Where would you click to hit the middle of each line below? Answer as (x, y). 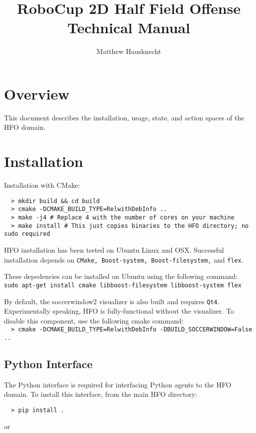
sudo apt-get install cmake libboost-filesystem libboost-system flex (123, 285)
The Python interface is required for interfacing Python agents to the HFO (118, 384)
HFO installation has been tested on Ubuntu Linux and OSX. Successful (114, 250)
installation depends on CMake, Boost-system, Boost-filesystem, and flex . (124, 259)
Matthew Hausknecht (129, 51)
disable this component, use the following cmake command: (94, 320)
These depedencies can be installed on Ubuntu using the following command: (121, 276)
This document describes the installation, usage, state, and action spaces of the (124, 117)
